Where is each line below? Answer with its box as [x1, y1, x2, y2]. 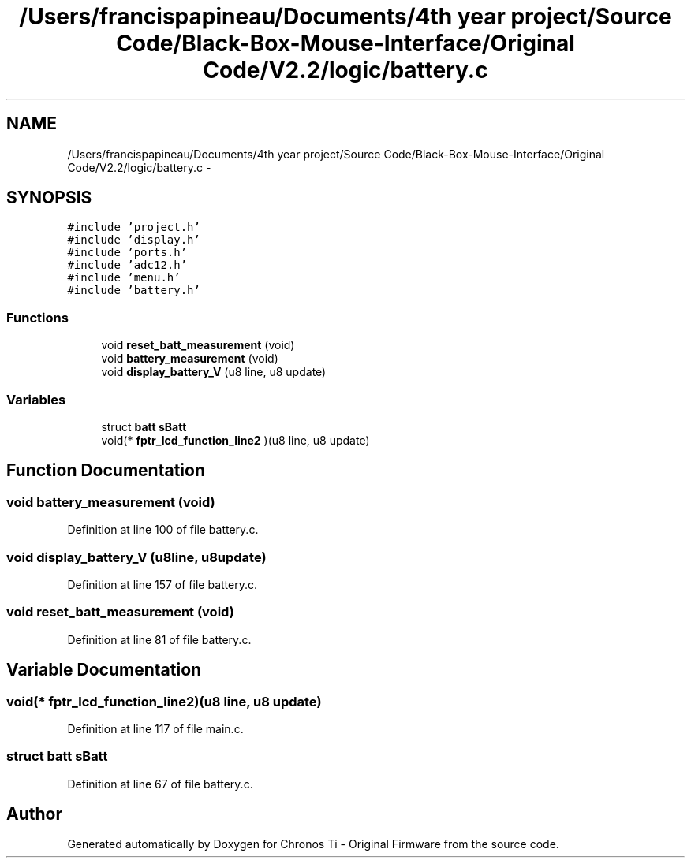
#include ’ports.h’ [67, 246, 188, 259]
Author [6, 804, 62, 825]
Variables [6, 391, 66, 408]
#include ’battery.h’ [67, 284, 200, 297]
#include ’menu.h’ [67, 271, 181, 285]
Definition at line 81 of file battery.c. [67, 632, 252, 646]
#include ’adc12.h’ [67, 259, 188, 272]
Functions [6, 309, 69, 326]
